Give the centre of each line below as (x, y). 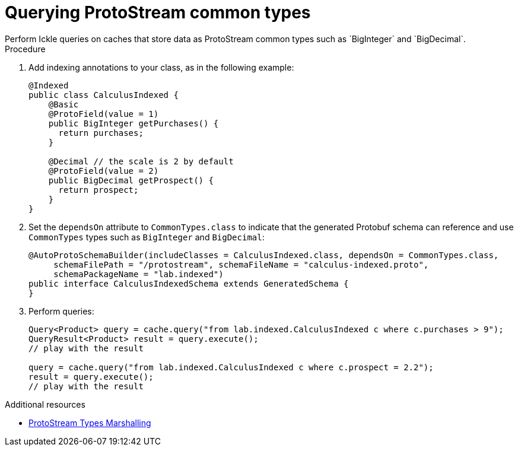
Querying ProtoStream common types (158, 12)
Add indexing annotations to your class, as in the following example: (161, 67)
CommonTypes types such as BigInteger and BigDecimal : (147, 237)
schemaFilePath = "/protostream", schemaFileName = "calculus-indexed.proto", (241, 264)
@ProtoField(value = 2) (104, 171)
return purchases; (101, 133)
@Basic (63, 104)
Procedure (25, 49)
